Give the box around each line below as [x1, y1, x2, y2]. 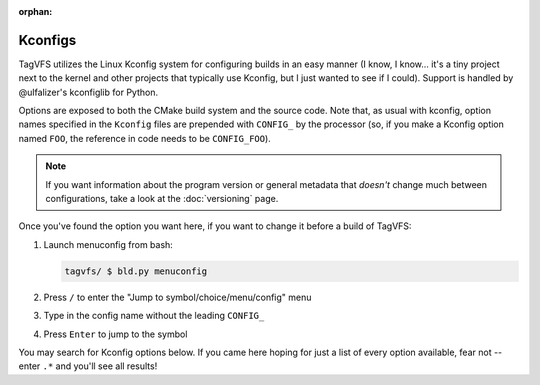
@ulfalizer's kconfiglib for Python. [18, 86, 159, 98]
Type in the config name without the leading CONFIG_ [43, 310, 265, 322]
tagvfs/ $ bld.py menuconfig [64, 265, 208, 277]
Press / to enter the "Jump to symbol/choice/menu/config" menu [43, 291, 312, 303]
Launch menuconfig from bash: [43, 238, 174, 250]
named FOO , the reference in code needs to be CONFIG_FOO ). [18, 132, 272, 144]
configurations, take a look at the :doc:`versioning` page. [45, 193, 279, 205]
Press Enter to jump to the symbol [43, 328, 188, 340]
